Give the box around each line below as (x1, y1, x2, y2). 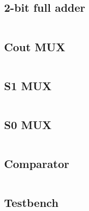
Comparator (4, 156, 69, 172)
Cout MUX (4, 38, 66, 54)
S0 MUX (4, 117, 52, 132)
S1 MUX (4, 77, 52, 93)
